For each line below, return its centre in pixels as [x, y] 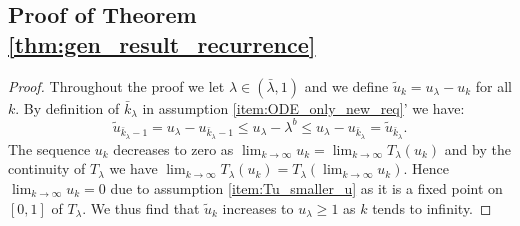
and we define [346, 85]
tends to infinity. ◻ [432, 207]
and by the [477, 148]
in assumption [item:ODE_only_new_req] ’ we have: [303, 107]
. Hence [426, 168]
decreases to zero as [173, 148]
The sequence [49, 148]
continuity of [47, 168]
